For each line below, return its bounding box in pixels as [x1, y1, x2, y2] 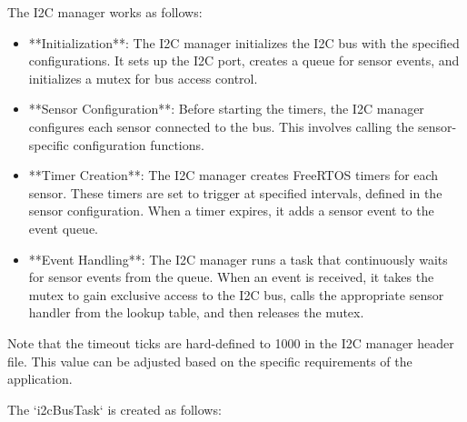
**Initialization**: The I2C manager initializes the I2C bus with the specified [28, 33, 460, 52]
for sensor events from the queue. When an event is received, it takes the [28, 267, 434, 286]
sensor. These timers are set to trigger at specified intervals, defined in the [28, 183, 442, 202]
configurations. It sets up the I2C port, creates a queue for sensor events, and [28, 51, 460, 70]
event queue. [28, 218, 99, 237]
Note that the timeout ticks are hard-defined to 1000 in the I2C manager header [7, 333, 454, 352]
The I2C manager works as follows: [7, 3, 203, 21]
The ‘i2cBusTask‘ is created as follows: [7, 399, 222, 418]
